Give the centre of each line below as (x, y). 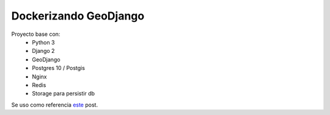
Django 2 (43, 51)
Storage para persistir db (63, 94)
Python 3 (43, 42)
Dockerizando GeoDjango (78, 16)
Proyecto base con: (36, 34)
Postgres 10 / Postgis (59, 68)
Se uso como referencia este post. (54, 105)
